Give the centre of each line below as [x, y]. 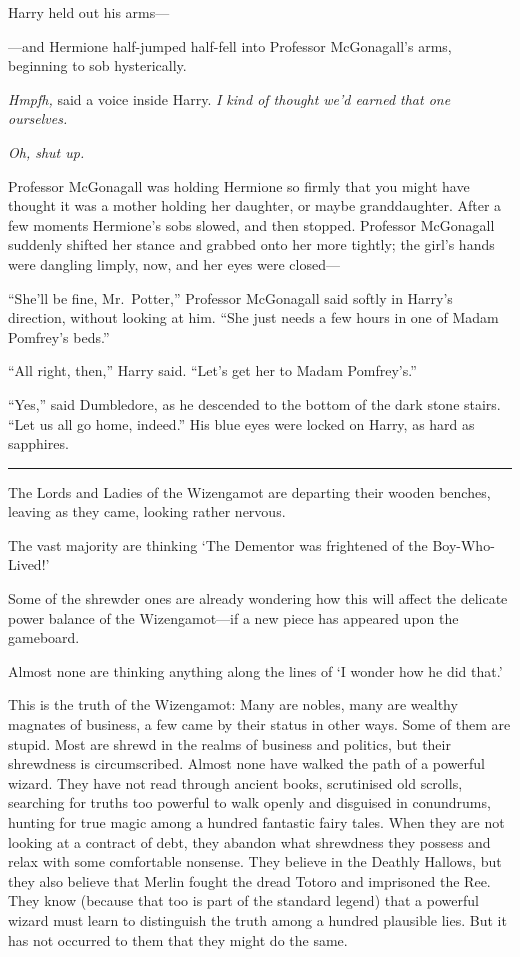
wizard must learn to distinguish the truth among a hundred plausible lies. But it [257, 919]
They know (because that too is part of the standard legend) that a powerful [243, 900]
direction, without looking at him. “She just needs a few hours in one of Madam [253, 317]
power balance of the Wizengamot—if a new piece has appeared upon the [233, 617]
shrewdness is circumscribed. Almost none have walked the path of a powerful [246, 763]
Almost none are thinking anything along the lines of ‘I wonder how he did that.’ [255, 670]
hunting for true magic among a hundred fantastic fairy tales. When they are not [256, 822]
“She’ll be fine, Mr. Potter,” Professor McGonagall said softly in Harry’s [230, 297]
